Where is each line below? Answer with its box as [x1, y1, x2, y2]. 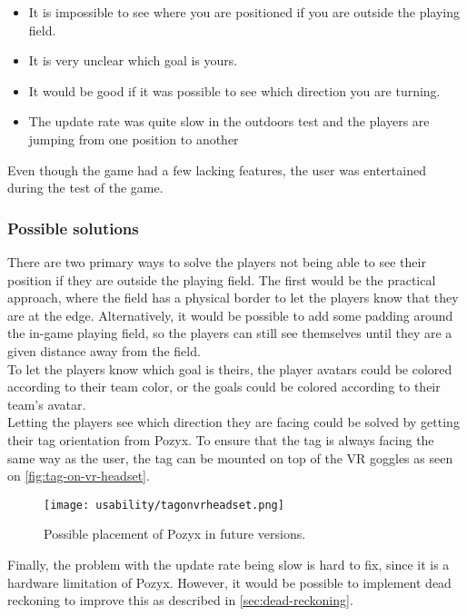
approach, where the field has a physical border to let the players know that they [7, 288, 459, 307]
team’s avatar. [7, 394, 86, 413]
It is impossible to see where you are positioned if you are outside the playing [28, 3, 461, 21]
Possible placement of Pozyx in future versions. [44, 524, 306, 543]
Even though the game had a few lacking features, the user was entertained [7, 160, 426, 179]
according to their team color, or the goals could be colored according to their [7, 377, 441, 396]
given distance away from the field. [7, 341, 201, 360]
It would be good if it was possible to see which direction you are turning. [28, 81, 441, 100]
